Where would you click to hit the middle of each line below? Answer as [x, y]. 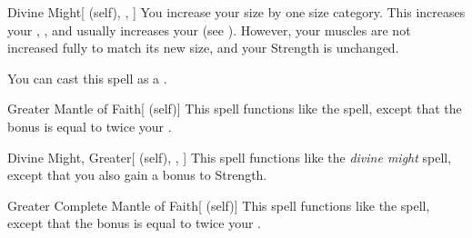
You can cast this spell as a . [87, 78]
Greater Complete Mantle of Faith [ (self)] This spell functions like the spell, [219, 205]
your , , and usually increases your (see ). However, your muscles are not [209, 30]
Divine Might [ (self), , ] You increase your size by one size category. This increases [236, 12]
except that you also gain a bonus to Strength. [137, 175]
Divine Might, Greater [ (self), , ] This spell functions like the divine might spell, [230, 157]
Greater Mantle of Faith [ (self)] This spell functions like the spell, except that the [235, 109]
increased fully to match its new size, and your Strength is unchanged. [203, 48]
